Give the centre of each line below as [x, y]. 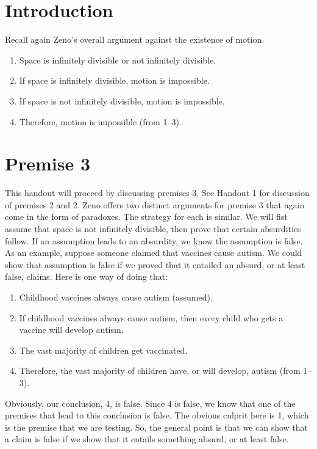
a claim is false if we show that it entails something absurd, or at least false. [147, 439]
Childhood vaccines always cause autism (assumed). [116, 297]
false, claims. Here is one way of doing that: [87, 276]
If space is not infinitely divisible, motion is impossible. [122, 100]
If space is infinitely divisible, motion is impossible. [114, 80]
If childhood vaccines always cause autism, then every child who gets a [151, 317]
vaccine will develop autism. [71, 330]
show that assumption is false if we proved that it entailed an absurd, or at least [155, 264]
